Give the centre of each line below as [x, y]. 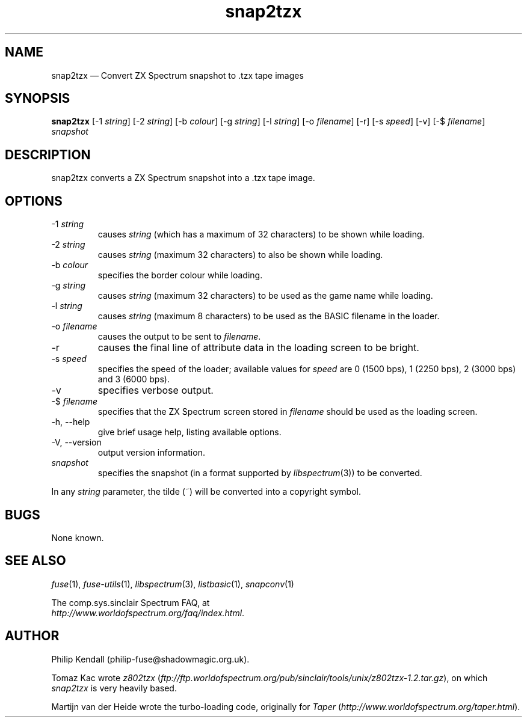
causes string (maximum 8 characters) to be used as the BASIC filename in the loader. [269, 316]
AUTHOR [32, 636]
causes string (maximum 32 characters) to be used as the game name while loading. [265, 296]
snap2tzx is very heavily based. [114, 688]
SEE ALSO [35, 561]
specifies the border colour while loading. [180, 275]
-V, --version [76, 442]
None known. [78, 537]
